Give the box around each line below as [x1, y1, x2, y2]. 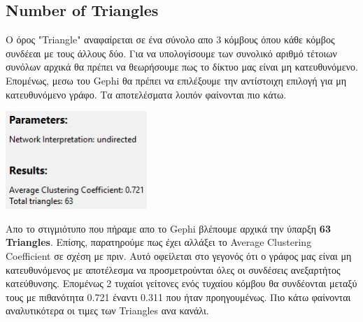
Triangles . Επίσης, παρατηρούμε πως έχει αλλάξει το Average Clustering [6, 235, 312, 249]
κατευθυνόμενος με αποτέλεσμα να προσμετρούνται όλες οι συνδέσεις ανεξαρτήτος [6, 262, 341, 277]
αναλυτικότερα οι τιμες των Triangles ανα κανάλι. [6, 303, 209, 318]
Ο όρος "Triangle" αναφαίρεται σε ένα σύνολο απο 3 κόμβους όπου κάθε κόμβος [6, 32, 335, 47]
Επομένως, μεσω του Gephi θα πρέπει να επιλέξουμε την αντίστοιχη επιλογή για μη [6, 73, 346, 87]
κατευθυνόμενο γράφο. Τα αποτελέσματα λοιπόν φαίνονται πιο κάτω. [6, 87, 287, 101]
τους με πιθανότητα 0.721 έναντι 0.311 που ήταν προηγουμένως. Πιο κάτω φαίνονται [6, 289, 351, 304]
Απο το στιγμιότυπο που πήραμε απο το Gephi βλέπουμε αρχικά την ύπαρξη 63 [6, 221, 331, 235]
